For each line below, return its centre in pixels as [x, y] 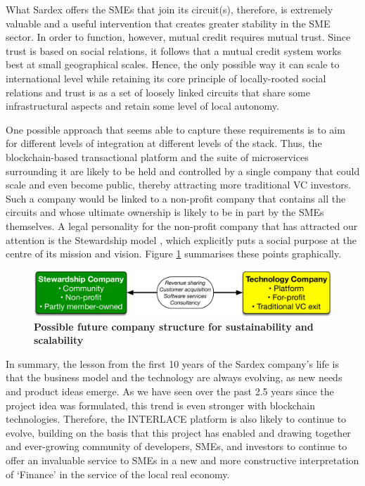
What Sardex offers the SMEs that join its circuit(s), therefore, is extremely [169, 9]
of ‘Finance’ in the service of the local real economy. [118, 474]
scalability [59, 340]
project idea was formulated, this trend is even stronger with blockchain [160, 405]
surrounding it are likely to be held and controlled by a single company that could [183, 171]
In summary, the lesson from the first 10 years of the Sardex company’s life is [172, 363]
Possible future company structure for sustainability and [174, 326]
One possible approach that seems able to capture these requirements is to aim [175, 129]
